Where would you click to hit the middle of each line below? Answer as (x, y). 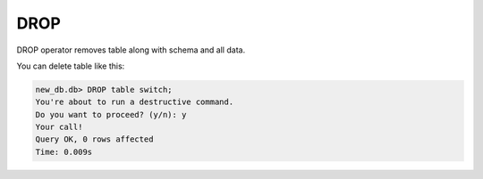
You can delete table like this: (71, 66)
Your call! (59, 127)
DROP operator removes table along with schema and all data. (131, 50)
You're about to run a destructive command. (135, 102)
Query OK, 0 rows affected (94, 139)
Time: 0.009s (64, 152)
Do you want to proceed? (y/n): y (111, 114)
